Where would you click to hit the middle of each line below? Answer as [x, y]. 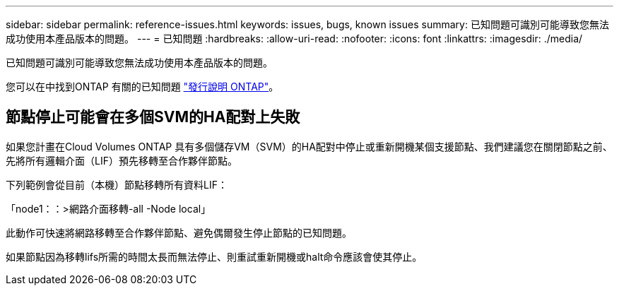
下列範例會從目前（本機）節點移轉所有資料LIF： [117, 184]
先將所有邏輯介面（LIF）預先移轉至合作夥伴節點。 [122, 160]
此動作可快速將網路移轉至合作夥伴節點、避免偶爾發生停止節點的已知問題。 [179, 232]
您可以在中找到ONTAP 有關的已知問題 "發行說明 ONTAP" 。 [142, 87]
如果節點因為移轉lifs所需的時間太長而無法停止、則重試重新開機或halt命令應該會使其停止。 [214, 256]
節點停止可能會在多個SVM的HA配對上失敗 [153, 117]
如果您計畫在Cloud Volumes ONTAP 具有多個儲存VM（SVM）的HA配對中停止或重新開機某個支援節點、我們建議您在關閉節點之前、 [309, 146]
